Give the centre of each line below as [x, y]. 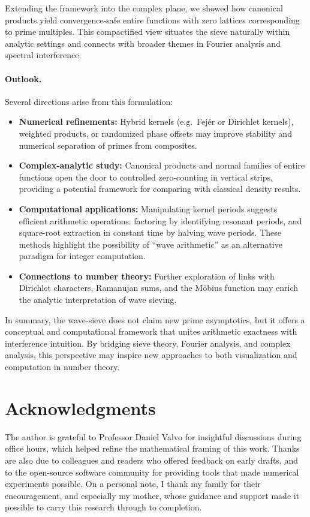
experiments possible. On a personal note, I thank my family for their [133, 484]
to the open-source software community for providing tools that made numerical [152, 472]
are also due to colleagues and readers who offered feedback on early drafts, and [151, 460]
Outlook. [23, 78]
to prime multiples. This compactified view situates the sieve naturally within [148, 31]
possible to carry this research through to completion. [103, 507]
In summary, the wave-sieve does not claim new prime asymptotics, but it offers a [155, 319]
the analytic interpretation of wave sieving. [98, 300]
